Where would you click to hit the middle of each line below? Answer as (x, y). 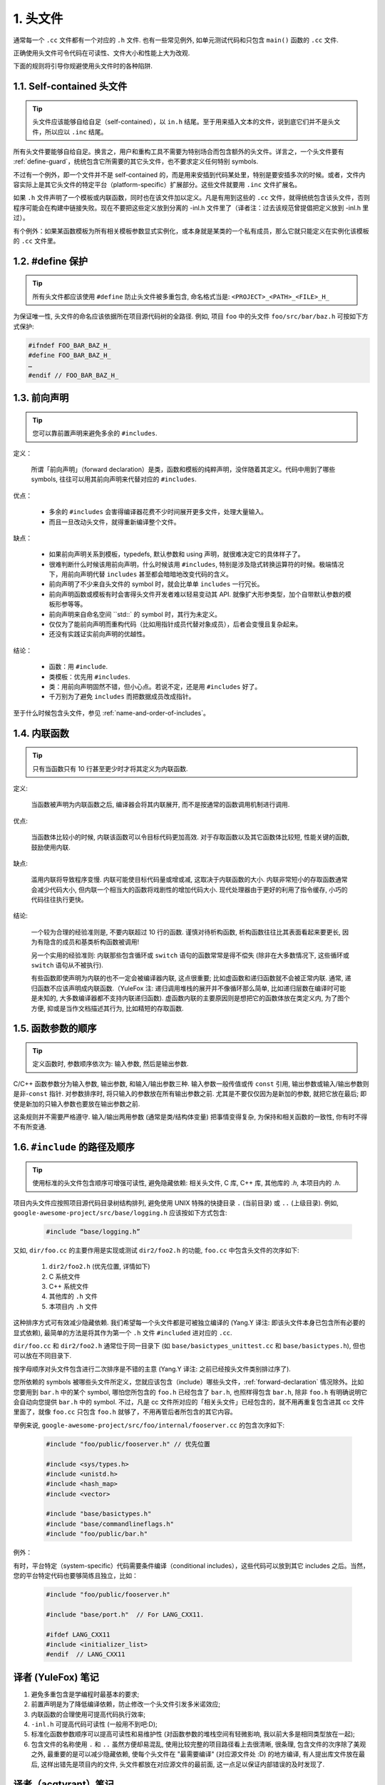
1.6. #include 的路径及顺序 (74, 1147)
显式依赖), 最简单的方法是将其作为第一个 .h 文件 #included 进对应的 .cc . (123, 1332)
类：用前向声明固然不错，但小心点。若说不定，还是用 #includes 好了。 (155, 686)
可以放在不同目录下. (42, 1356)
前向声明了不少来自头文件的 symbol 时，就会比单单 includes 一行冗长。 (156, 584)
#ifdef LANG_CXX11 (78, 1634)
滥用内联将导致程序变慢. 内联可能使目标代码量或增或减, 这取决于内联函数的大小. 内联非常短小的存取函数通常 (189, 880)
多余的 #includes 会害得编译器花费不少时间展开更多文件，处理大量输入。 (158, 512)
